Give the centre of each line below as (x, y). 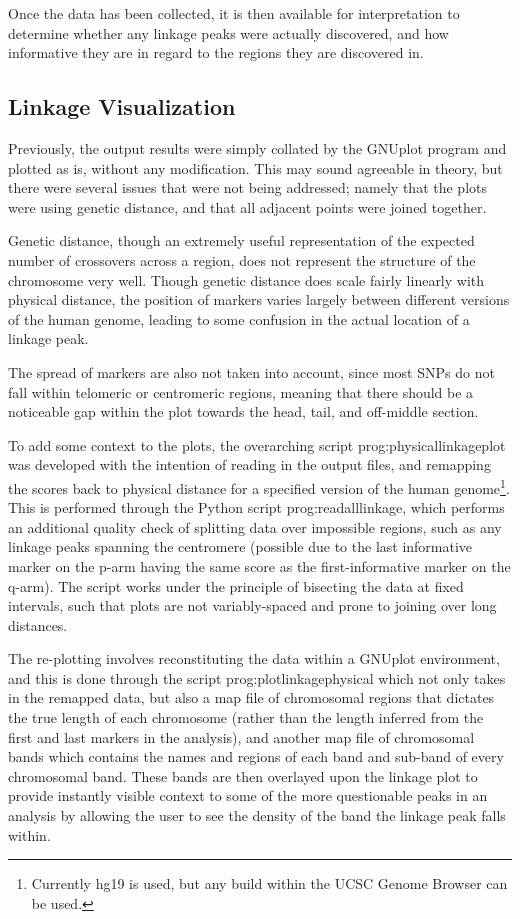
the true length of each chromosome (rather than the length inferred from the (246, 717)
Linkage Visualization (122, 106)
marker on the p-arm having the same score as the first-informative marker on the (259, 565)
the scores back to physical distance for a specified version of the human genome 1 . (259, 486)
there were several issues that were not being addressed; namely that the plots (248, 187)
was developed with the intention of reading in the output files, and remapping (249, 464)
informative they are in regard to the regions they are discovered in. (216, 52)
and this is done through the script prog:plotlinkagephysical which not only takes (257, 677)
